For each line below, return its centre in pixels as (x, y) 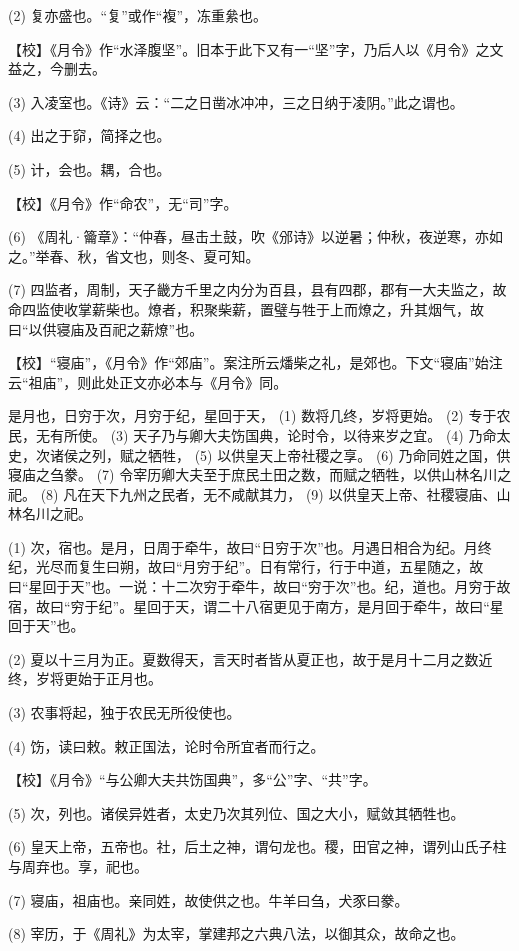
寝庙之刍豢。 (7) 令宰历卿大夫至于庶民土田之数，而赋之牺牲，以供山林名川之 (260, 474)
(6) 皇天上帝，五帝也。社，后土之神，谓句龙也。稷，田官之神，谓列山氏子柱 (257, 846)
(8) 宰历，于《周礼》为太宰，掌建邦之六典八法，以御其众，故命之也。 (236, 933)
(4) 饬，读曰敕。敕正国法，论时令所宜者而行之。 (166, 745)
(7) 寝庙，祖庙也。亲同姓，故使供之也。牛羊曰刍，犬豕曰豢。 (208, 899)
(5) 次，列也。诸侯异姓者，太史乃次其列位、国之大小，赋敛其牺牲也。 (236, 812)
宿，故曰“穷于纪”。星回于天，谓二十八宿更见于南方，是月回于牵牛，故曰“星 (256, 605)
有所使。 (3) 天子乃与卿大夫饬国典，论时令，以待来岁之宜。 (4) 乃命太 (280, 434)
